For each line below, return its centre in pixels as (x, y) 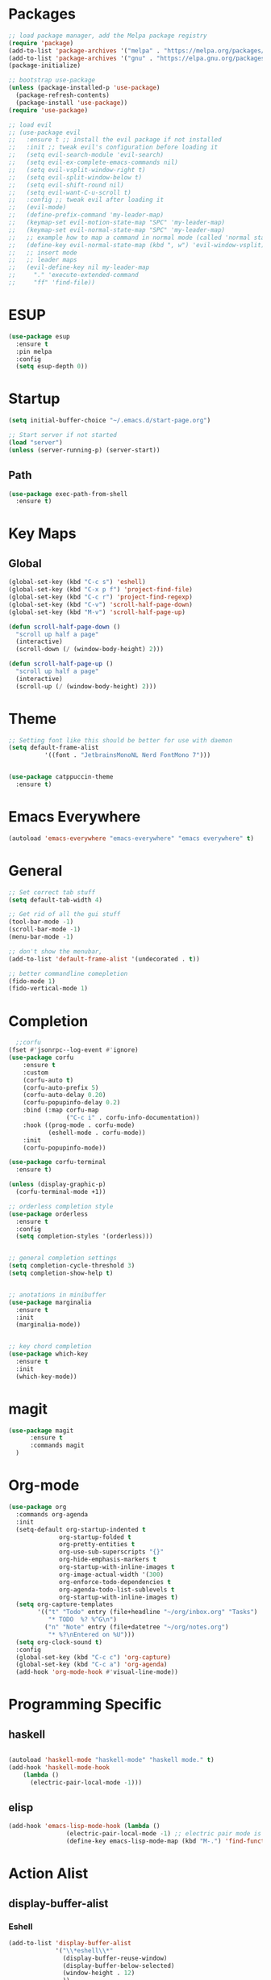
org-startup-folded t (95, 1537)
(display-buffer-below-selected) (119, 1965)
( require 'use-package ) (48, 110)
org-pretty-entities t (97, 1545)
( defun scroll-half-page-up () (61, 664)
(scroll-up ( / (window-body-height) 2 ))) (86, 686)
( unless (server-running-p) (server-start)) (84, 450)
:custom (35, 1072)
